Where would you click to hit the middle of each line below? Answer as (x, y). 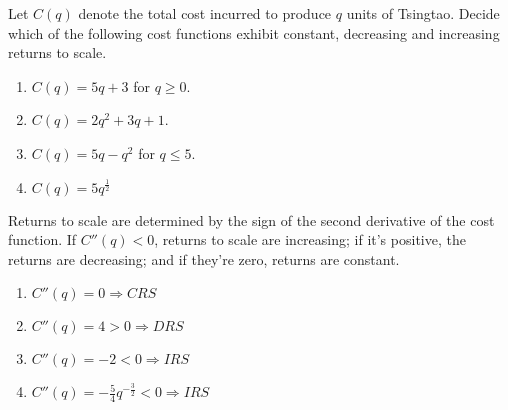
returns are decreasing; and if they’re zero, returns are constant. (204, 258)
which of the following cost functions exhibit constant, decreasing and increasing (254, 32)
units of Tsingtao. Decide (423, 13)
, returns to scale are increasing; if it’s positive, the (310, 239)
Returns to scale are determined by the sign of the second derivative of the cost (251, 219)
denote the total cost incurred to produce (205, 13)
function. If (42, 239)
